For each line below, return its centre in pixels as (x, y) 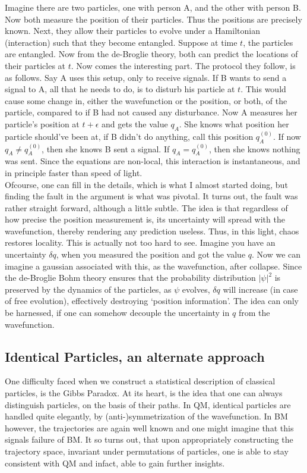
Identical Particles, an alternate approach (135, 356)
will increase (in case (260, 289)
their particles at (35, 65)
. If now (287, 136)
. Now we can (276, 254)
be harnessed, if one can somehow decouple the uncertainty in (117, 313)
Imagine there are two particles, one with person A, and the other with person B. (153, 7)
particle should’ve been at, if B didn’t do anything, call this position (129, 136)
